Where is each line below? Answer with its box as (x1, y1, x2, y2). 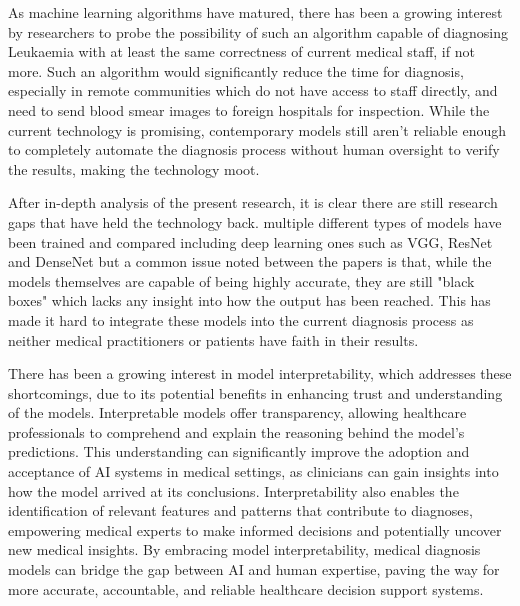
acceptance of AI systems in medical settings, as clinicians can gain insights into (8, 461, 499, 482)
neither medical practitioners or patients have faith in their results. (8, 329, 419, 350)
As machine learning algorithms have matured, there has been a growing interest (8, 2, 503, 22)
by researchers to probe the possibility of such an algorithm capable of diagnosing (8, 21, 509, 42)
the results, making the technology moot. (8, 158, 260, 179)
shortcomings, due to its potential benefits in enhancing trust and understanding (8, 382, 503, 403)
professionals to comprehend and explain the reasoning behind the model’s (8, 421, 465, 442)
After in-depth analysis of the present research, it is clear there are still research (8, 192, 498, 213)
